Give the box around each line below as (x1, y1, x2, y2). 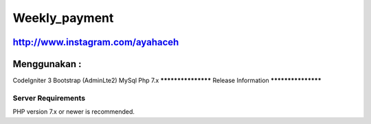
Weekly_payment (12, 10, 114, 25)
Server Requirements (12, 93, 86, 103)
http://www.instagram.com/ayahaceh (12, 36, 179, 48)
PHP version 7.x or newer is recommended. (12, 108, 135, 116)
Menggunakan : (12, 58, 82, 70)
